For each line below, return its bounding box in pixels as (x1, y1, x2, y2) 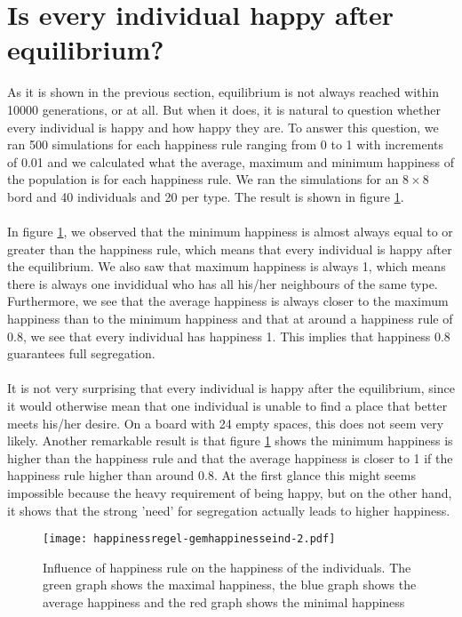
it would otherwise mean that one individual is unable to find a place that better (7, 397, 448, 414)
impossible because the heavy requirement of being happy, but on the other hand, (7, 483, 452, 501)
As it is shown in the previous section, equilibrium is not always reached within (7, 83, 439, 101)
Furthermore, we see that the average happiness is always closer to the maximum (7, 292, 449, 310)
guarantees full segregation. (7, 344, 155, 363)
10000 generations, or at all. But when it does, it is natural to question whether (7, 100, 441, 118)
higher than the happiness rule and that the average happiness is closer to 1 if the (7, 448, 453, 467)
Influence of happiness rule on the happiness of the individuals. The (43, 557, 411, 576)
